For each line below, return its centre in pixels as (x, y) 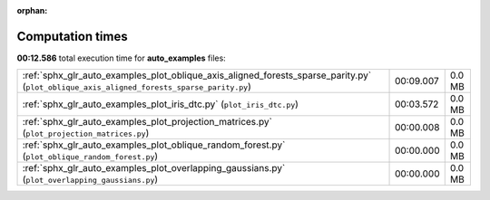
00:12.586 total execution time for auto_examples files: (121, 58)
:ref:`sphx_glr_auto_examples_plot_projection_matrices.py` (147, 122)
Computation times (72, 36)
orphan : (32, 10)
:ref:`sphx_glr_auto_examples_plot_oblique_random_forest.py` (154, 145)
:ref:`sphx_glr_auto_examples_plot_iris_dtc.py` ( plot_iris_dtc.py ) (161, 104)
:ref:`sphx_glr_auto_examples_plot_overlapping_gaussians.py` (154, 168)
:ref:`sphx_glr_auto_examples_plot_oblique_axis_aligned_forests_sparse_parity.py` (197, 75)
